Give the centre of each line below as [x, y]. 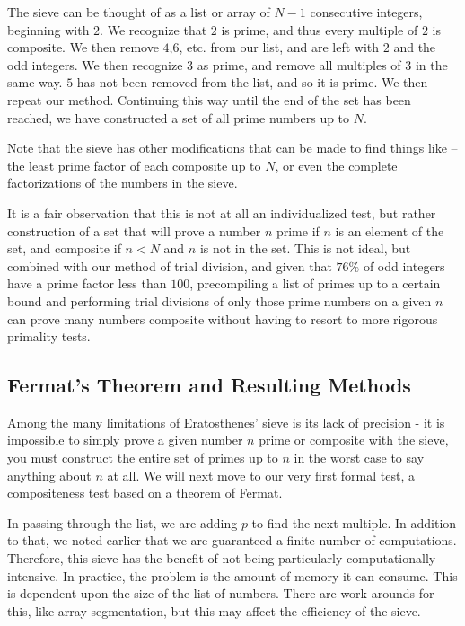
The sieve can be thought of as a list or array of [139, 12]
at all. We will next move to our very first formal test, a [261, 475]
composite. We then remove [83, 47]
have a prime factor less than [87, 283]
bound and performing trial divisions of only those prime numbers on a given [219, 300]
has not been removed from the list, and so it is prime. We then [252, 82]
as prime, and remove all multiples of [299, 64]
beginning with [48, 29]
